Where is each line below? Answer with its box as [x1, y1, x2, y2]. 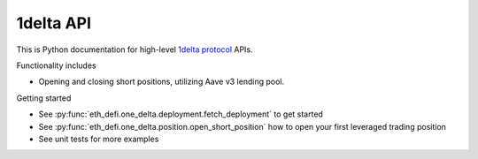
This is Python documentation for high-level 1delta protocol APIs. [16, 44, 253, 55]
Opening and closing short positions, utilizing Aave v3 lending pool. [38, 76, 285, 87]
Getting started [16, 93, 72, 103]
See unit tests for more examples [38, 133, 159, 144]
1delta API [16, 13, 92, 33]
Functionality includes [16, 60, 96, 71]
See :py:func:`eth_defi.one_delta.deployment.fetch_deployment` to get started [38, 109, 323, 119]
